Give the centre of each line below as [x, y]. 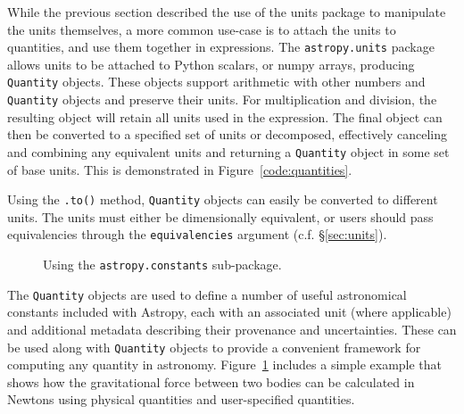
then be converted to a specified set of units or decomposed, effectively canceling [228, 134]
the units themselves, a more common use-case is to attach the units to [202, 29]
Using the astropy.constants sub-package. [162, 265]
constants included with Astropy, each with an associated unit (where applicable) [229, 312]
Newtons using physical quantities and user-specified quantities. [181, 399]
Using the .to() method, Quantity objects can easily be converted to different [223, 199]
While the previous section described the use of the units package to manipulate [227, 12]
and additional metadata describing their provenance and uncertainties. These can [232, 329]
